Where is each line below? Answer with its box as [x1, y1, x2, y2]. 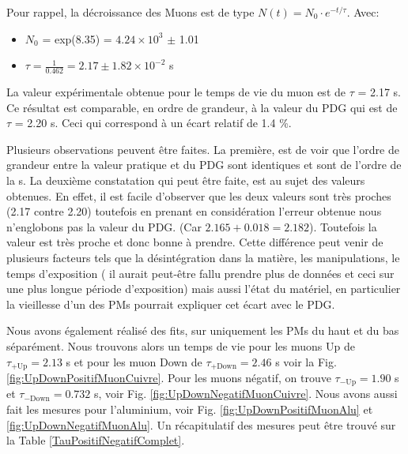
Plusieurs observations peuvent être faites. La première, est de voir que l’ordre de [6, 141, 399, 157]
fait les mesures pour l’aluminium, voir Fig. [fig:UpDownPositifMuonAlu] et [6, 401, 373, 418]
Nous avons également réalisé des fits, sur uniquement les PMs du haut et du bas [6, 322, 399, 339]
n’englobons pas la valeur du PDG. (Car [6, 218, 202, 235]
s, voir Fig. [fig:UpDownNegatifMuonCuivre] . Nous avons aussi [93, 385, 398, 402]
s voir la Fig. [275, 353, 337, 370]
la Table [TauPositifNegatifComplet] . [6, 432, 185, 448]
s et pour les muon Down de [66, 353, 202, 370]
